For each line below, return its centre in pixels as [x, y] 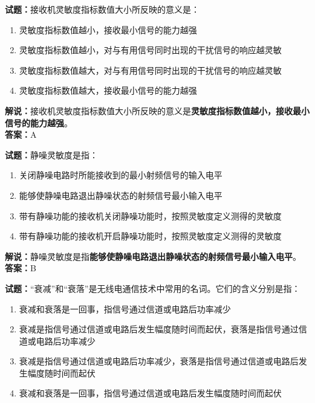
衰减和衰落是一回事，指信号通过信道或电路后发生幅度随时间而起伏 [150, 393]
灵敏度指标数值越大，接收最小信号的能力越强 [108, 90]
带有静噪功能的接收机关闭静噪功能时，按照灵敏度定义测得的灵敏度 [150, 215]
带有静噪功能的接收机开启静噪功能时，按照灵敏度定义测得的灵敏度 [150, 236]
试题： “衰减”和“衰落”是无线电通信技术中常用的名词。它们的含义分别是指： [153, 288]
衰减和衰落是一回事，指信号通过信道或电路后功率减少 [125, 308]
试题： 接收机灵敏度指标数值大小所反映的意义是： [102, 9]
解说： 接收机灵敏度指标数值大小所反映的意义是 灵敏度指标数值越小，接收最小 [157, 110]
